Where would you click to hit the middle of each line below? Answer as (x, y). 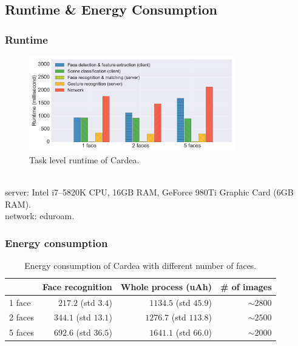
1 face (20, 302)
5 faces (22, 332)
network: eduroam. (40, 216)
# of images (246, 286)
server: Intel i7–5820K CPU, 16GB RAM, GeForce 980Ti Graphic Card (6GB (149, 192)
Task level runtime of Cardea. (84, 159)
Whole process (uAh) (166, 286)
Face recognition (77, 286)
